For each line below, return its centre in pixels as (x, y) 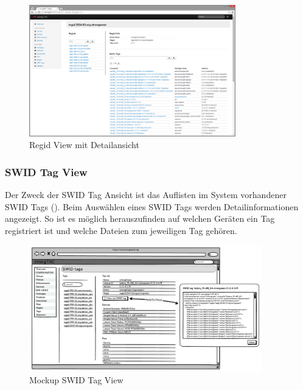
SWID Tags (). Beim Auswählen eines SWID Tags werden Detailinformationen (152, 206)
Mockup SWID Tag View (76, 380)
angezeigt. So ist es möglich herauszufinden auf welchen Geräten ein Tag (140, 218)
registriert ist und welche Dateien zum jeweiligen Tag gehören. (121, 230)
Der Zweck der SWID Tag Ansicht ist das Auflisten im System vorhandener (146, 195)
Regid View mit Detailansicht (84, 145)
